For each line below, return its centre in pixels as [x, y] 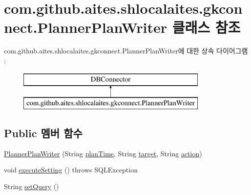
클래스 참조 [206, 27]
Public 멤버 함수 [43, 133]
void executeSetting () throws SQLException [71, 170]
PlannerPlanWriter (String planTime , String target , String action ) [103, 153]
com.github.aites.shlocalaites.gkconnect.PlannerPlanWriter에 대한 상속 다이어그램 [126, 51]
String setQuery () [31, 186]
